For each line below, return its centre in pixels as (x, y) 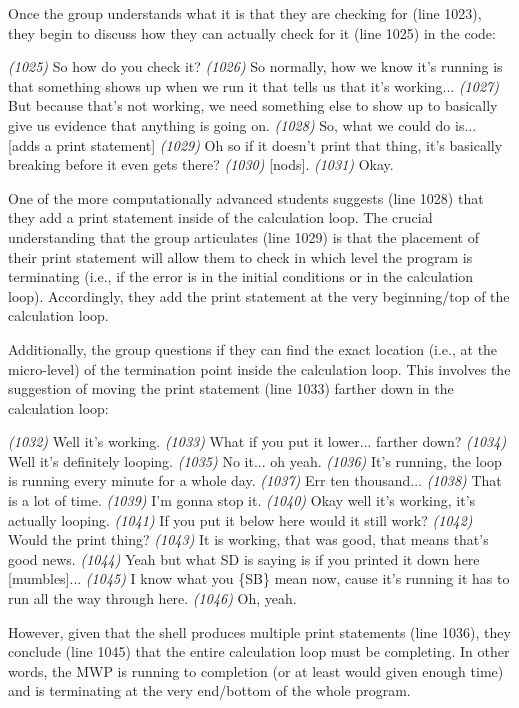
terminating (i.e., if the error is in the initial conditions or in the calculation (241, 276)
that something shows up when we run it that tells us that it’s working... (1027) (253, 85)
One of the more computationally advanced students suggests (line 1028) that (246, 197)
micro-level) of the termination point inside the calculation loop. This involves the (259, 368)
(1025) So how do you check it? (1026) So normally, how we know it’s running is (255, 66)
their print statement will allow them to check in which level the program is (240, 256)
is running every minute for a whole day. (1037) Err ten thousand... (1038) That (255, 480)
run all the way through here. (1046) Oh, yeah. (152, 598)
